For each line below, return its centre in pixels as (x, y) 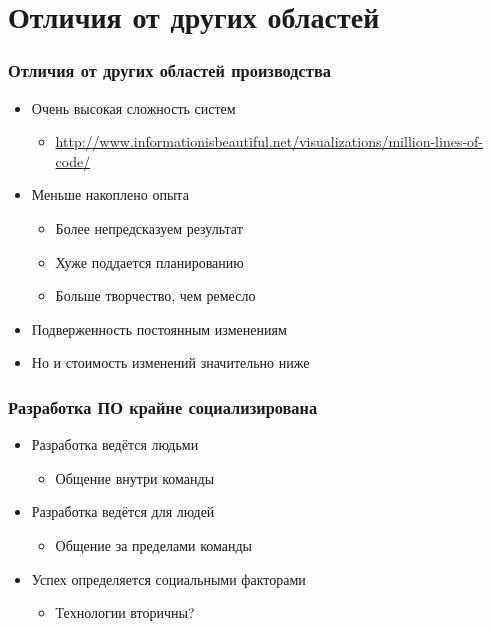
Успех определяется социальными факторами (168, 578)
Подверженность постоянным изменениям (159, 328)
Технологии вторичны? (125, 612)
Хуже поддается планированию (149, 261)
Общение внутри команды (135, 477)
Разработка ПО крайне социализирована (163, 406)
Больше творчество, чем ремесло (155, 295)
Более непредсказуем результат (149, 227)
